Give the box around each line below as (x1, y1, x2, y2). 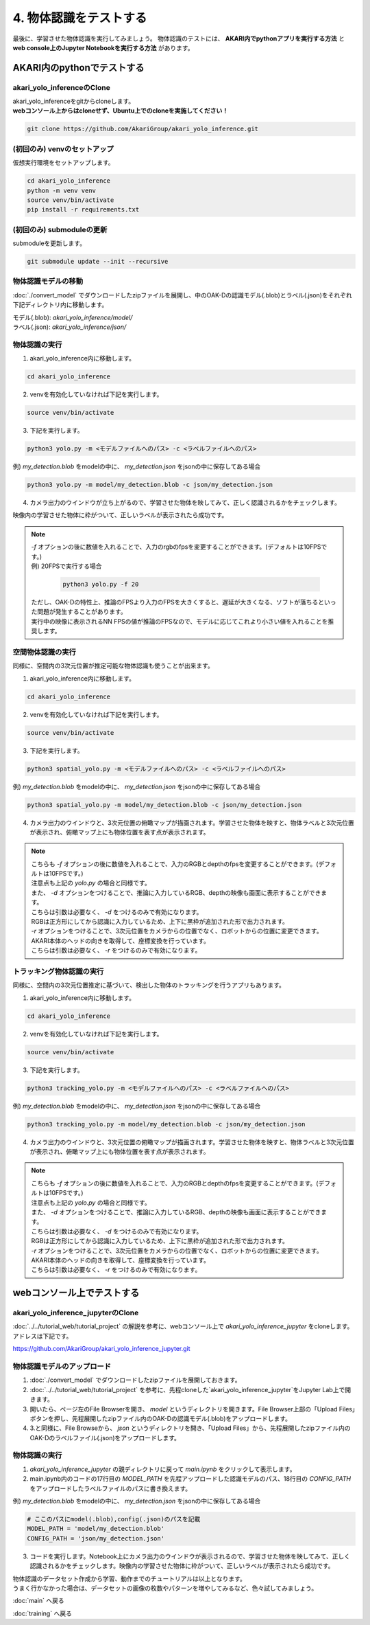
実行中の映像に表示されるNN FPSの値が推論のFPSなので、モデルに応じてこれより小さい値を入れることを (31, 617, 328, 625)
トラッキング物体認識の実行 (12, 966, 104, 976)
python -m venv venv (27, 186, 96, 194)
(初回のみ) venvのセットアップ (12, 144, 114, 154)
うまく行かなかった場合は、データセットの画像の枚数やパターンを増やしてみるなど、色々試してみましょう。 (12, 1584, 318, 1592)
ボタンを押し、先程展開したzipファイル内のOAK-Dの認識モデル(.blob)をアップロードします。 (29, 1414, 291, 1422)
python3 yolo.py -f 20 (62, 580, 139, 588)
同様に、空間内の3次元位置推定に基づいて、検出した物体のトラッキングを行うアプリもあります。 (12, 981, 286, 989)
